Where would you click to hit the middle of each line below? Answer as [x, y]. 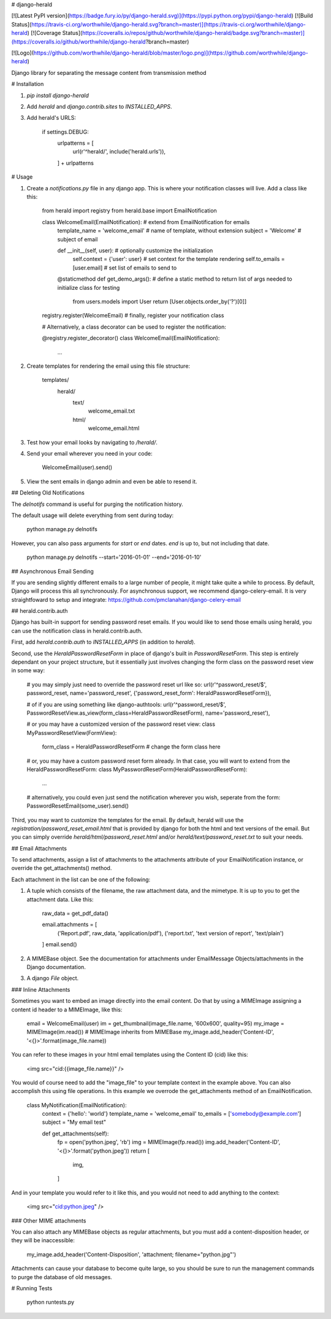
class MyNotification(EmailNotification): [77, 1105]
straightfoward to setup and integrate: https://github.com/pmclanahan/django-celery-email [126, 599]
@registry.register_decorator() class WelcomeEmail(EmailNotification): [131, 338]
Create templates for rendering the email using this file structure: [108, 366]
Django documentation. [56, 967]
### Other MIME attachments [49, 1220]
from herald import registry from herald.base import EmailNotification [129, 211]
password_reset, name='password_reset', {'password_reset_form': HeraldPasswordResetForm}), [149, 693]
